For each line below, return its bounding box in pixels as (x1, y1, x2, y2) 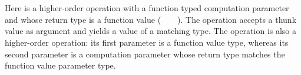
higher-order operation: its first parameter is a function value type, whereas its (5, 36, 289, 48)
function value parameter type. (5, 59, 116, 71)
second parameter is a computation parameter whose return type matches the (5, 47, 285, 60)
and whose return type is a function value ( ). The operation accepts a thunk (5, 13, 297, 25)
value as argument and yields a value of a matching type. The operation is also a (5, 25, 297, 37)
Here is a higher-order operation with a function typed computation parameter (5, 2, 289, 14)
